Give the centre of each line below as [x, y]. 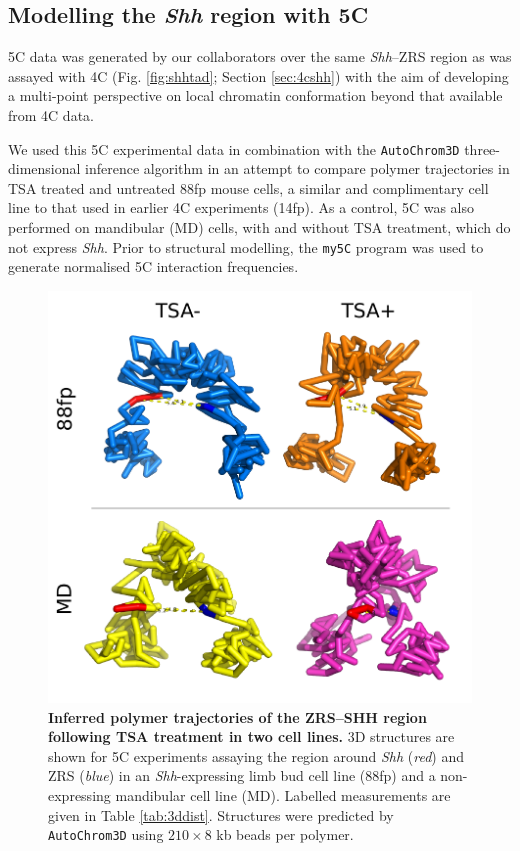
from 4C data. [51, 114]
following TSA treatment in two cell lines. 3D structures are [251, 736]
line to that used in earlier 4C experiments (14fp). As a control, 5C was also [241, 207]
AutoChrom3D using [106, 834]
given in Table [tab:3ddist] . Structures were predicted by [221, 814]
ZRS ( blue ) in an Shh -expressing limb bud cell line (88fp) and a [242, 775]
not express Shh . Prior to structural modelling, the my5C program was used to [246, 246]
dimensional [44, 168]
